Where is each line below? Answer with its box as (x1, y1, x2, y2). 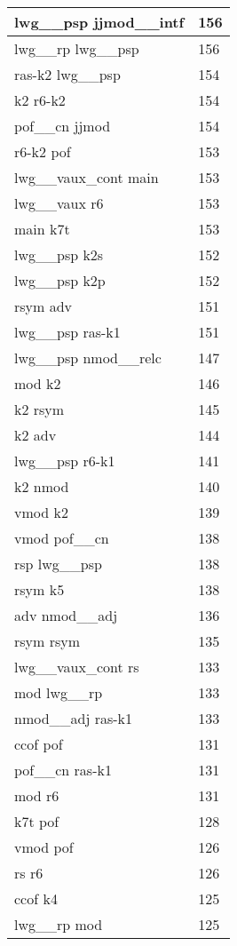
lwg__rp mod (14, 914, 103, 934)
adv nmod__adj (14, 605, 118, 625)
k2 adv (14, 425, 57, 445)
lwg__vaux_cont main (14, 167, 159, 187)
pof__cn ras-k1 (14, 759, 112, 780)
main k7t (14, 219, 70, 239)
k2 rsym (14, 399, 65, 419)
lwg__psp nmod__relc (14, 347, 162, 368)
